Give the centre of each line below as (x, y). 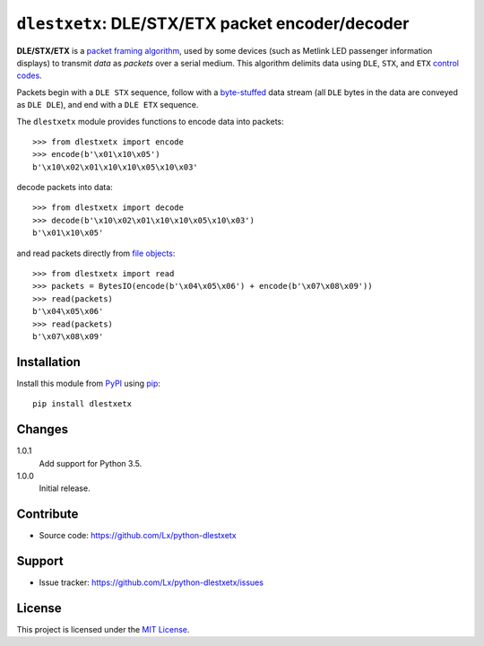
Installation (48, 362)
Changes (43, 429)
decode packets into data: (65, 188)
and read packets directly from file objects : (96, 253)
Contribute (48, 515)
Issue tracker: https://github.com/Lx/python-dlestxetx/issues (151, 582)
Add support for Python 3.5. (91, 463)
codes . (29, 75)
